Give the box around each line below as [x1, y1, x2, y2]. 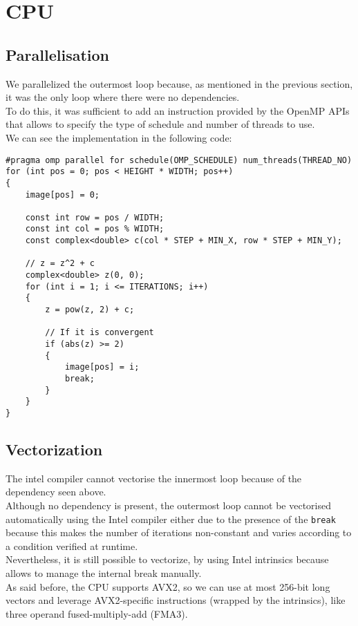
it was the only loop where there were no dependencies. [6, 90, 240, 104]
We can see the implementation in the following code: [6, 130, 232, 144]
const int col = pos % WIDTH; [25, 224, 164, 234]
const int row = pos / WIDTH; [25, 212, 164, 222]
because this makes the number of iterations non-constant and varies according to [6, 525, 352, 540]
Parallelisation [6, 44, 109, 65]
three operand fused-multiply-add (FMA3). [6, 606, 188, 620]
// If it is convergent [45, 328, 154, 338]
